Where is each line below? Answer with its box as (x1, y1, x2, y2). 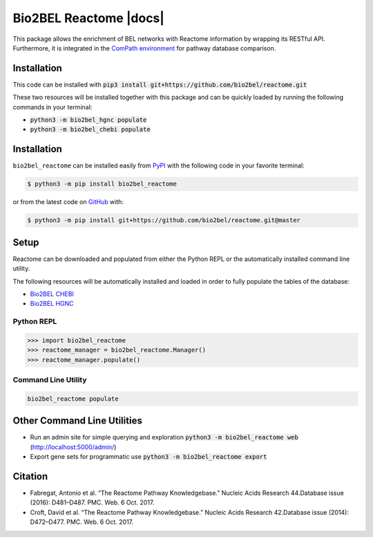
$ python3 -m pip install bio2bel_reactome (27, 180, 178, 188)
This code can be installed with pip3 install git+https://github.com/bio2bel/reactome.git (12, 80, 307, 89)
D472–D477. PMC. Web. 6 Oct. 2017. (30, 518, 134, 526)
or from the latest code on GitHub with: (12, 198, 124, 206)
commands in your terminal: (12, 102, 93, 111)
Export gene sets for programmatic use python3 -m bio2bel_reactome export (30, 453, 267, 461)
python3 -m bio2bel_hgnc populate (30, 116, 147, 124)
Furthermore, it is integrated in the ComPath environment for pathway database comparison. (12, 44, 276, 52)
